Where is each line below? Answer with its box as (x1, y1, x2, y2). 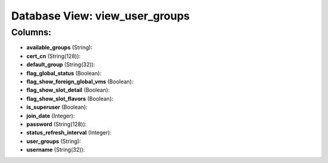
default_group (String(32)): (26, 61, 95, 68)
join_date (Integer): (26, 112, 75, 119)
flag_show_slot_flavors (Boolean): (26, 95, 114, 102)
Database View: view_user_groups (11, 9, 190, 23)
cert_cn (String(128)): (26, 52, 81, 60)
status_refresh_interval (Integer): (26, 129, 112, 136)
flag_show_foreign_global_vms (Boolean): (26, 78, 134, 85)
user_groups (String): (26, 137, 81, 145)
